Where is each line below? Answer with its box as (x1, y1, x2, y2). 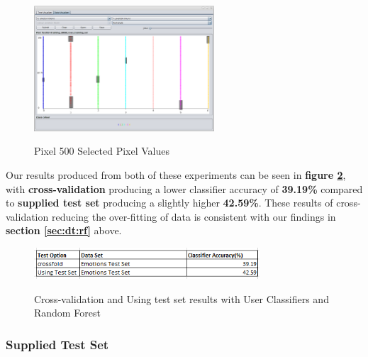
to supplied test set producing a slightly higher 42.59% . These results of (6, 195, 333, 210)
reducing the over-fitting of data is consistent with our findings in (51, 209, 336, 224)
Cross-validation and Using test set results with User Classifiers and (34, 291, 329, 306)
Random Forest (34, 305, 101, 320)
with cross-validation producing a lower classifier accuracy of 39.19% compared (6, 181, 363, 196)
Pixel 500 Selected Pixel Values (34, 143, 170, 158)
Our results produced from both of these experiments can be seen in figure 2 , (6, 167, 346, 182)
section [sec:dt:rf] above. (6, 223, 122, 238)
